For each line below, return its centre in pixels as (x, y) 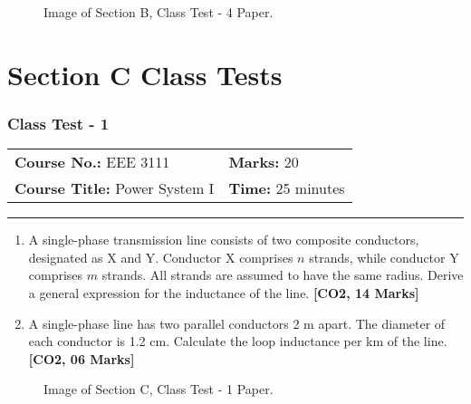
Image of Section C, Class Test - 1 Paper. (159, 389)
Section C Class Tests (145, 74)
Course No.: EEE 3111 (92, 162)
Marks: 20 (264, 162)
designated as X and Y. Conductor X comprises (161, 257)
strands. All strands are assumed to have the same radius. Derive (283, 275)
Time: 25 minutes (287, 188)
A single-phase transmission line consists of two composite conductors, (224, 240)
